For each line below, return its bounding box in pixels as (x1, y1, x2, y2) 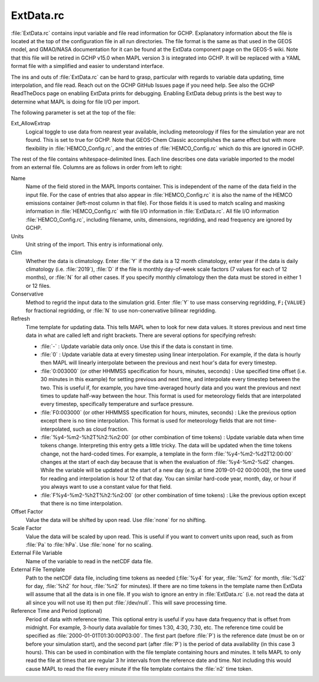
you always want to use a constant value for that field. (40, 483, 172, 491)
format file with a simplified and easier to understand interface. (11, 63, 165, 70)
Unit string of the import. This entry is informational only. (25, 241, 164, 248)
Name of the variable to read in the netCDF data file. (25, 557, 153, 564)
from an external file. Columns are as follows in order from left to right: (11, 164, 183, 171)
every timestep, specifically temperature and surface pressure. (40, 401, 194, 408)
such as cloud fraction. (73, 426, 129, 433)
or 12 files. (25, 282, 51, 289)
